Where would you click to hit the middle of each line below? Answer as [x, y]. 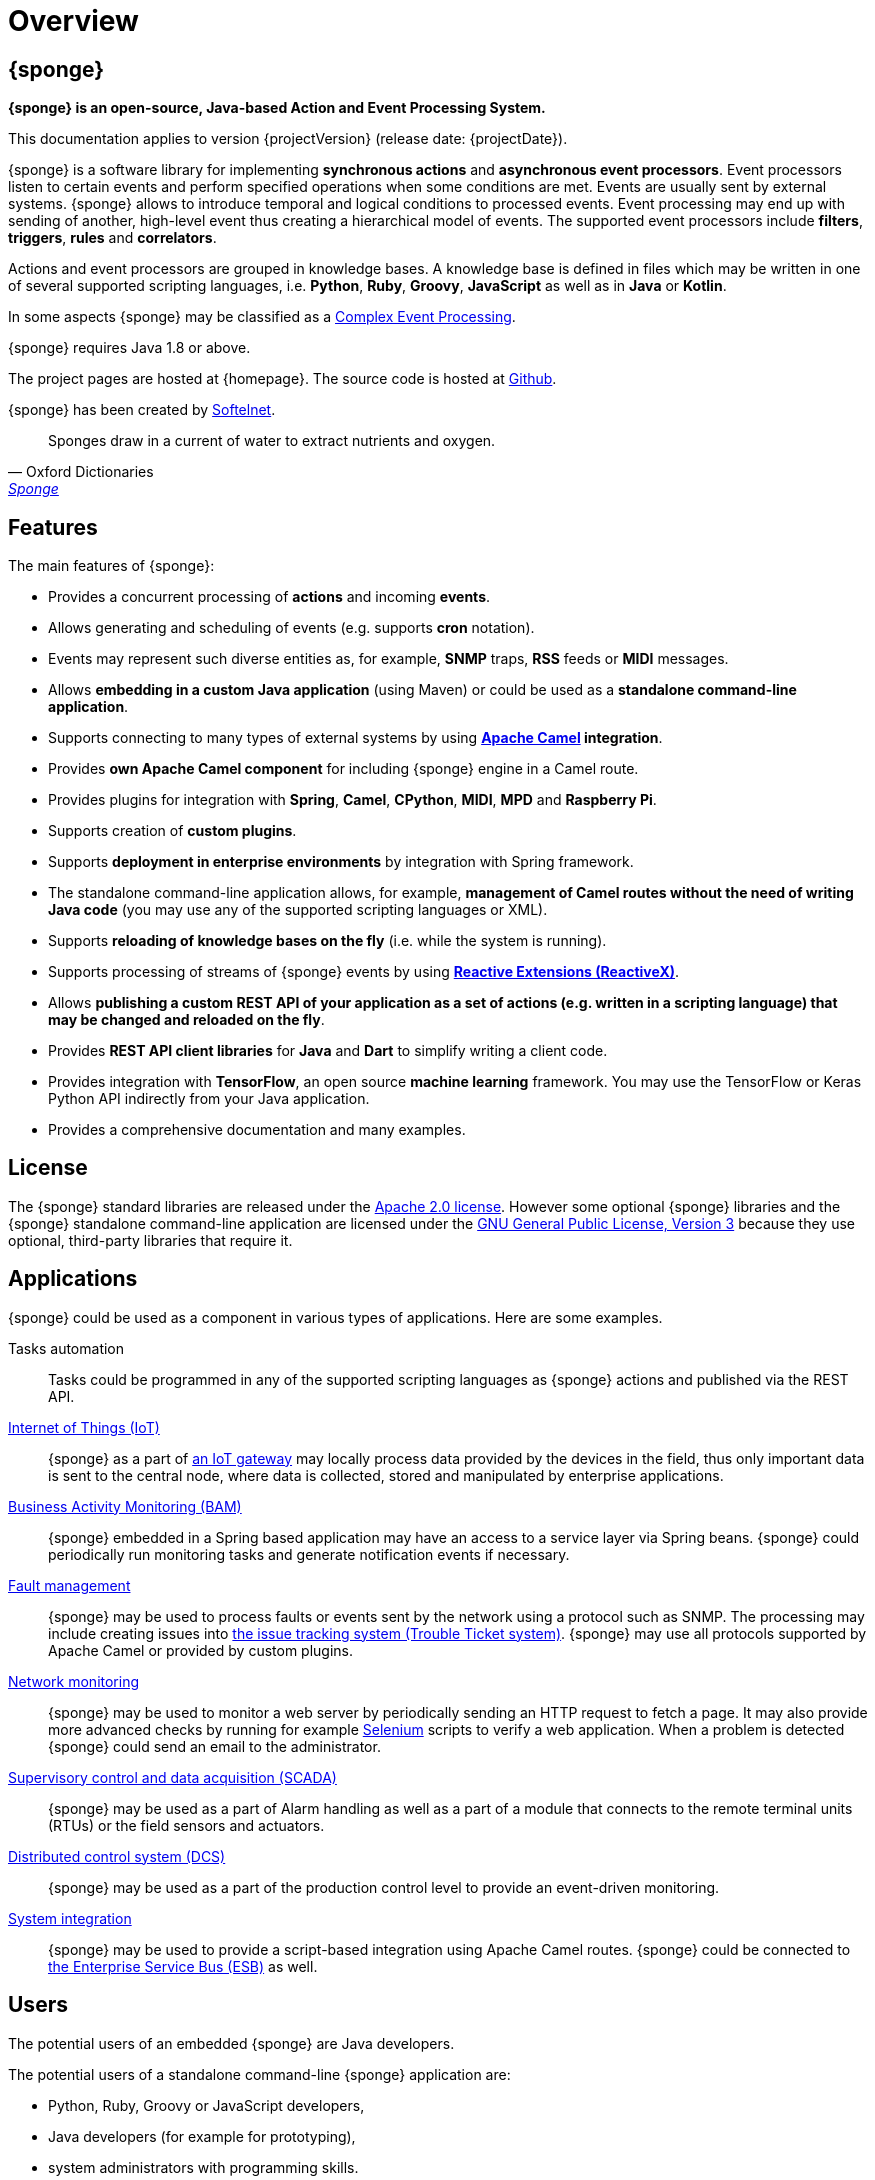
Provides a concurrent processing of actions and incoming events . [269, 597]
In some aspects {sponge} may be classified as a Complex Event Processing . [262, 317]
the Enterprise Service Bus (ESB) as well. [183, 1966]
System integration [70, 1918]
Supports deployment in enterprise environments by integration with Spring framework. [341, 862]
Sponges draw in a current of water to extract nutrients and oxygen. [272, 441]
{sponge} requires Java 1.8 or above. [129, 348]
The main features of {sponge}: [111, 566]
